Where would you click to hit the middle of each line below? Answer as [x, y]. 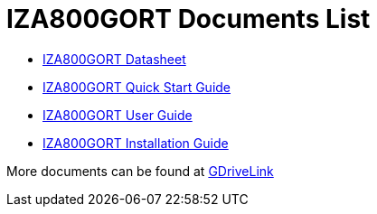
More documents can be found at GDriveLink [140, 171]
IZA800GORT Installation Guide [136, 143]
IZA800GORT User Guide [118, 115]
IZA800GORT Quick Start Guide [137, 87]
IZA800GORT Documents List [188, 19]
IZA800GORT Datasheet [114, 59]
